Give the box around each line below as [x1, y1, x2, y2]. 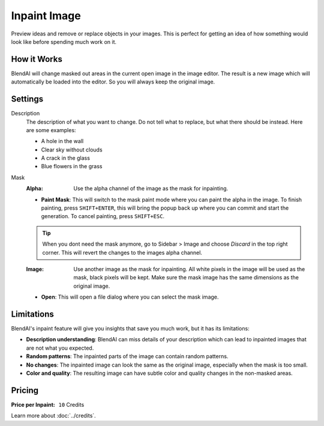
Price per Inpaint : [11, 401, 55, 408]
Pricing [11, 385, 39, 395]
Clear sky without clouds [41, 146, 103, 153]
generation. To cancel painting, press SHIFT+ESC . [41, 213, 165, 220]
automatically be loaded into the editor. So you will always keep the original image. [11, 78, 215, 85]
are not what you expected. [26, 344, 94, 351]
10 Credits [58, 401, 85, 408]
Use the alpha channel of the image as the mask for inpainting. [73, 185, 229, 192]
